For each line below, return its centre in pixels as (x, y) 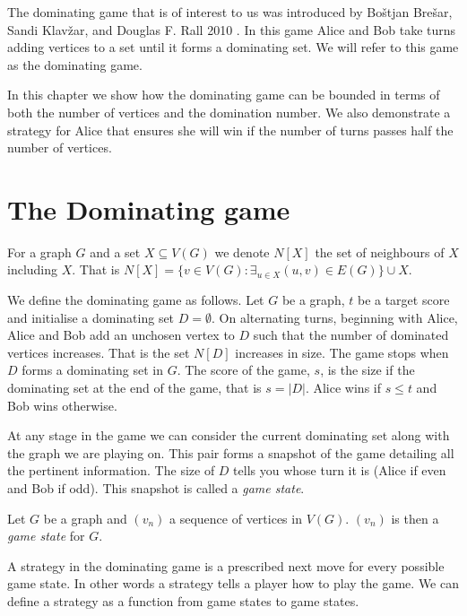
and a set (115, 252)
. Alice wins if (343, 388)
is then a (415, 518)
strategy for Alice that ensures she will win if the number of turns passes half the (230, 130)
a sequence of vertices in (236, 518)
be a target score (403, 300)
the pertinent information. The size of (111, 470)
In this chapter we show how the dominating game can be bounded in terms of (224, 95)
